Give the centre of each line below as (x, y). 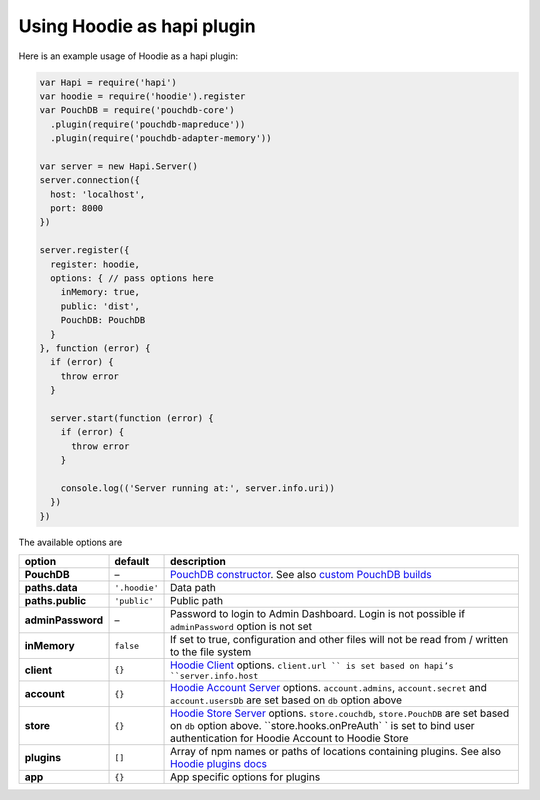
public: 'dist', (100, 306)
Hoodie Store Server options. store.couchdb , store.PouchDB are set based (340, 713)
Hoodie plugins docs (218, 764)
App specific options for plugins (245, 777)
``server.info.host (214, 676)
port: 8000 (77, 208)
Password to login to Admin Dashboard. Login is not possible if (317, 614)
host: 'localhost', (98, 194)
